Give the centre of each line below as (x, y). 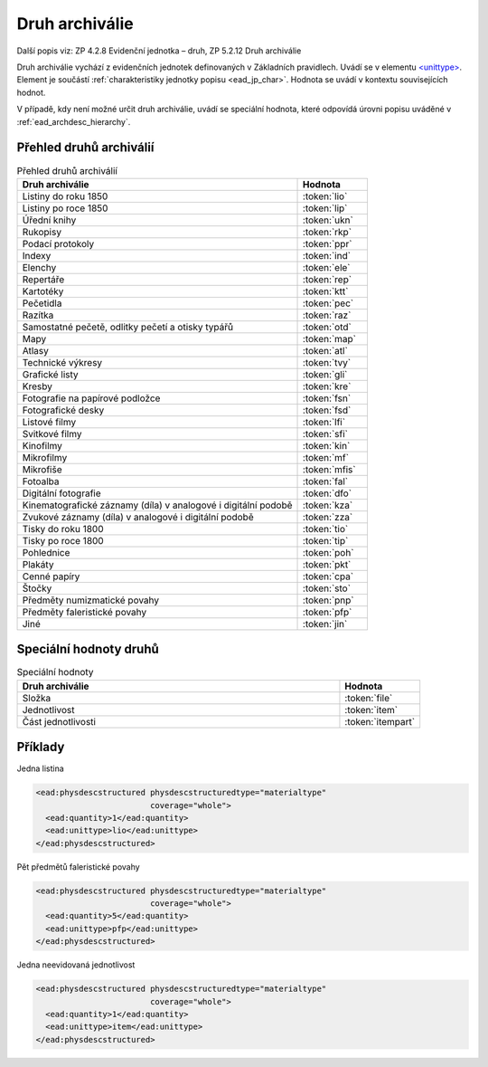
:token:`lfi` (324, 422)
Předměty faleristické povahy (84, 612)
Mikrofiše (42, 469)
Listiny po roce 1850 (65, 208)
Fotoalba (41, 481)
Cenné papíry (51, 576)
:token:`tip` (326, 540)
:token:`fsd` (327, 410)
